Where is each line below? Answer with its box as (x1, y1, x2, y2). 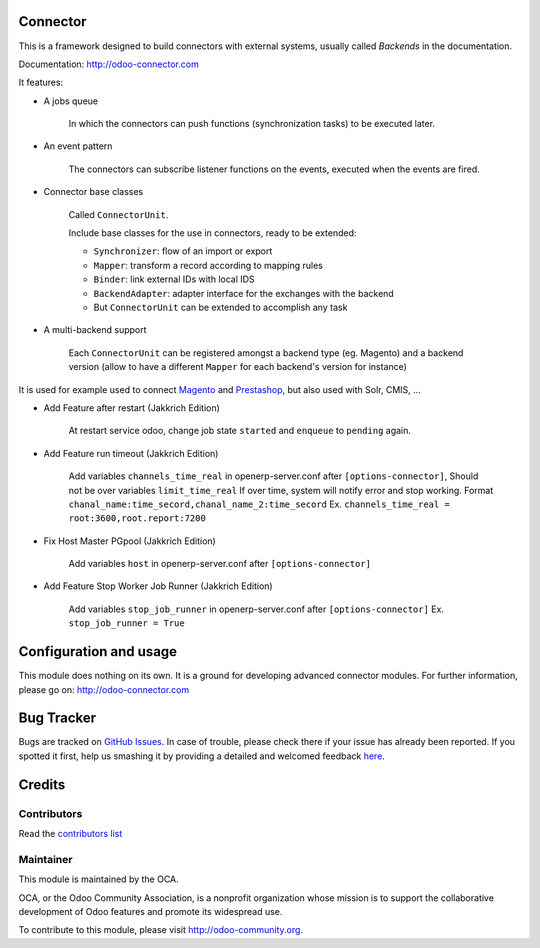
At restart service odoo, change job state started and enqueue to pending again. (68, 425, 412, 437)
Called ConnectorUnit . (68, 208, 169, 220)
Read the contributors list (18, 827, 123, 839)
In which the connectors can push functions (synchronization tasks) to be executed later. (68, 118, 435, 130)
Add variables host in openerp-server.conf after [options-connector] (68, 558, 372, 570)
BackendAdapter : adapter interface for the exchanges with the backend (93, 287, 394, 299)
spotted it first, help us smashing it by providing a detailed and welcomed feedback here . (18, 750, 385, 762)
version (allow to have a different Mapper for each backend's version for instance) (68, 361, 407, 373)
